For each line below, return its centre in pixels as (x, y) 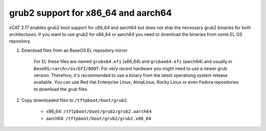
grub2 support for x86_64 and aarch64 (91, 13)
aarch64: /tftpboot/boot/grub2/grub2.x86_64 (99, 118)
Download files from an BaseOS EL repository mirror (74, 50)
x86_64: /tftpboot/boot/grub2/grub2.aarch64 (99, 111)
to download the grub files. (61, 89)
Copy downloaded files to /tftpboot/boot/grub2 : (75, 100)
